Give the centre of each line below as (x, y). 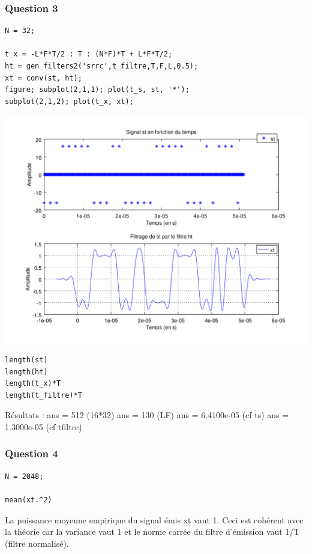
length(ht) (26, 372)
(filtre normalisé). (37, 543)
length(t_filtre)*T (43, 395)
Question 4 (31, 453)
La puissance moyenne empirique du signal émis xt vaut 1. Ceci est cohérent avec (154, 519)
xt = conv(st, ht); (43, 78)
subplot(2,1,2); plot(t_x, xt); (69, 101)
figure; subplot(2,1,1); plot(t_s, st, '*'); (97, 90)
